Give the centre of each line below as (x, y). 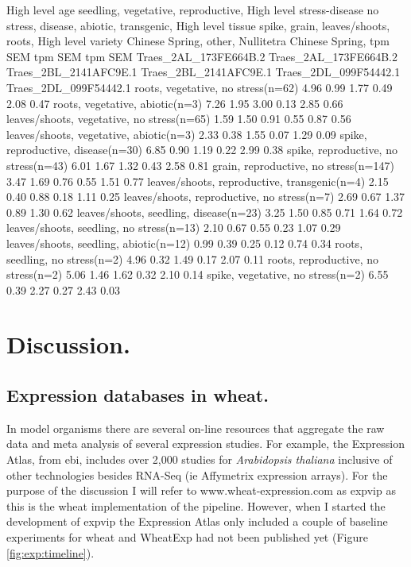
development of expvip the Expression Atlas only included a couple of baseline (197, 521)
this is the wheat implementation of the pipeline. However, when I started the (196, 505)
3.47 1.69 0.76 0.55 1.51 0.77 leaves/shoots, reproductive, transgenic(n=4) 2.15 (198, 181)
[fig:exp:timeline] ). (50, 552)
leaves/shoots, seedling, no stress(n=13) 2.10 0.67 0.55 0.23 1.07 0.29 (174, 228)
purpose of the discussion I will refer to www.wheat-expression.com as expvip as (201, 490)
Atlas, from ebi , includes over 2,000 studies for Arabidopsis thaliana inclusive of (200, 459)
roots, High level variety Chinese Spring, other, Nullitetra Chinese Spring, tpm (198, 41)
